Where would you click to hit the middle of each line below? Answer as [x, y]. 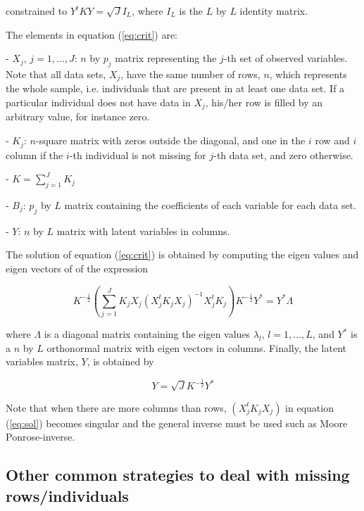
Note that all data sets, [56, 74]
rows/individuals [67, 495]
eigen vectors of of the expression [77, 268]
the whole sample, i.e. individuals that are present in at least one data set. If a [175, 88]
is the [191, 11]
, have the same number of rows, [190, 74]
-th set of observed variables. [285, 58]
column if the [34, 154]
